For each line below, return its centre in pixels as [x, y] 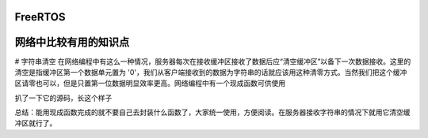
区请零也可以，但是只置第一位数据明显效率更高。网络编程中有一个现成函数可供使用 [150, 84]
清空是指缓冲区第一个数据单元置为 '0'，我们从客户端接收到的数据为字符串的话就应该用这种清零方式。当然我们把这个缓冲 [211, 72]
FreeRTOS [40, 17]
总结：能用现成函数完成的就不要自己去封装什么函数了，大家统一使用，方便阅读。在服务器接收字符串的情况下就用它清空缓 [212, 112]
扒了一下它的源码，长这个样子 [63, 98]
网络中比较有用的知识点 [72, 42]
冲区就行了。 [36, 123]
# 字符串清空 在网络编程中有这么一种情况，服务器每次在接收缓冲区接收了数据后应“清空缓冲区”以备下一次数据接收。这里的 [213, 61]
